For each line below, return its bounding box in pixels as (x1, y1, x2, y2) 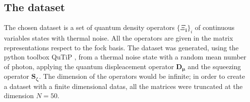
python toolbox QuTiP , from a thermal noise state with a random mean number (4, 52, 247, 62)
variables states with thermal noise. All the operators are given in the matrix (4, 33, 233, 43)
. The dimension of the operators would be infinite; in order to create (39, 71, 245, 81)
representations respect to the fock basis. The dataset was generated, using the (4, 42, 239, 52)
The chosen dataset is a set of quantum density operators (4, 22, 175, 32)
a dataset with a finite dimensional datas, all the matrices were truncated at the (4, 81, 243, 91)
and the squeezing (187, 61, 241, 71)
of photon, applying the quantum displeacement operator (4, 61, 174, 71)
